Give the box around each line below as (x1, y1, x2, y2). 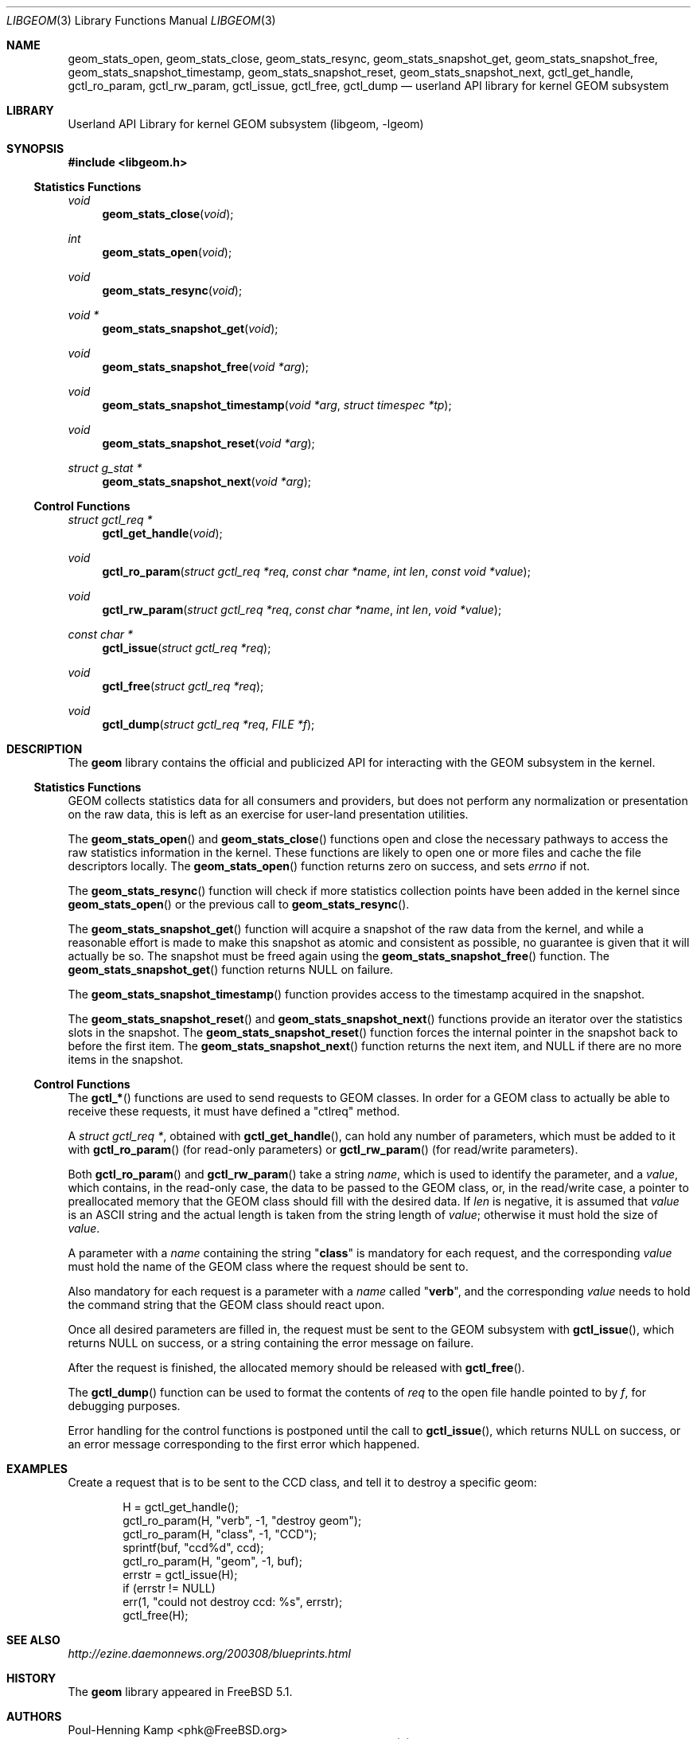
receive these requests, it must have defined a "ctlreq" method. (68, 1104, 400, 1118)
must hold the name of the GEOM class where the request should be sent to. (68, 1260, 469, 1273)
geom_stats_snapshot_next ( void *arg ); (102, 475, 312, 488)
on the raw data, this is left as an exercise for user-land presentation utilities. (68, 807, 469, 821)
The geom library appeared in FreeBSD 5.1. (68, 1685, 293, 1698)
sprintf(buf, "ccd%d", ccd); (123, 1541, 264, 1554)
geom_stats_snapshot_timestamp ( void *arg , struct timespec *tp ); (102, 398, 452, 412)
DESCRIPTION (6, 742, 83, 756)
